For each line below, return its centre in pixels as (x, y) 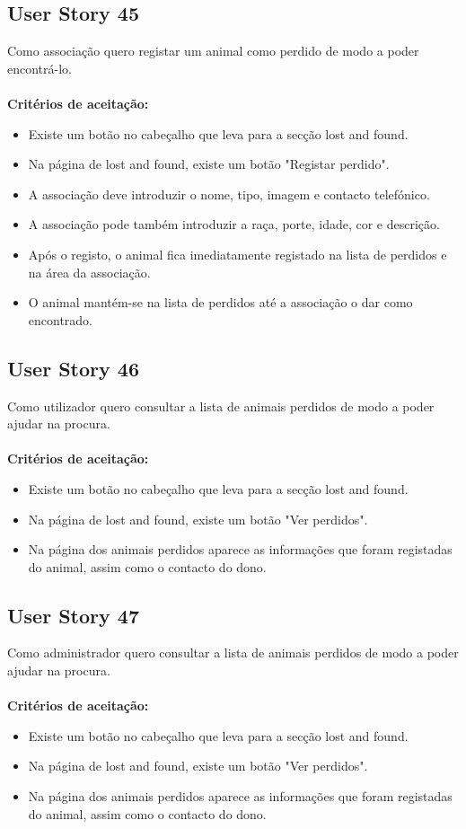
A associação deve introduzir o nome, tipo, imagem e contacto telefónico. (229, 194)
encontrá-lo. (40, 68)
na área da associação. (89, 272)
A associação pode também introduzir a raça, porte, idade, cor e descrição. (234, 224)
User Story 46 (73, 368)
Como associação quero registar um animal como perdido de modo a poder (213, 51)
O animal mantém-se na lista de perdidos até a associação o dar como (220, 302)
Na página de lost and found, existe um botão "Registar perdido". (209, 164)
